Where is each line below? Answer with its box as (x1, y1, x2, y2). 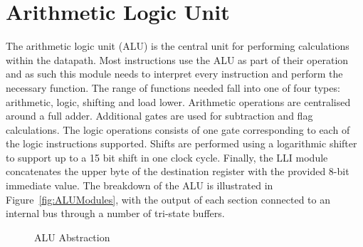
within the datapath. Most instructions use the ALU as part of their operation (6, 52, 349, 67)
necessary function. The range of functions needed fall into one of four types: (6, 80, 340, 95)
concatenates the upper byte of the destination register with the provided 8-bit (6, 164, 349, 179)
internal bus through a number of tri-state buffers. (6, 206, 225, 221)
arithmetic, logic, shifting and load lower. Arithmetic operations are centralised (6, 94, 351, 109)
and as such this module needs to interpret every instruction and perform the (6, 66, 343, 81)
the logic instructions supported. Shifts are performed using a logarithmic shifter (6, 136, 357, 151)
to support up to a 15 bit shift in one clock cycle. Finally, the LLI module (6, 149, 328, 164)
